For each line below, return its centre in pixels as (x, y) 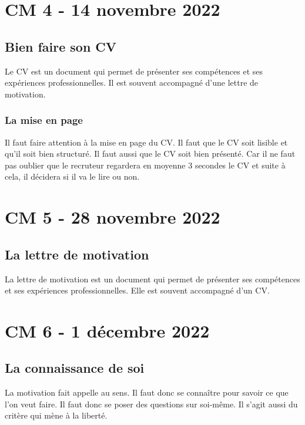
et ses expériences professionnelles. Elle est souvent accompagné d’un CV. (137, 290)
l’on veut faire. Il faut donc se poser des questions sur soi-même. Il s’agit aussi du (151, 404)
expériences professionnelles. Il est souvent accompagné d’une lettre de (132, 82)
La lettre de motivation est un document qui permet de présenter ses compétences (152, 279)
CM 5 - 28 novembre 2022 (113, 217)
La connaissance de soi (75, 368)
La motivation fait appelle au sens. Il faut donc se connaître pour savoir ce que (147, 392)
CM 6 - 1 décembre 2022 (107, 330)
